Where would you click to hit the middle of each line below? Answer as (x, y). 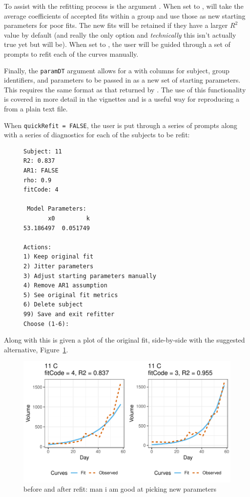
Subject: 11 (43, 151)
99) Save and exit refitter (69, 314)
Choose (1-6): (46, 324)
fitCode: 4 (41, 190)
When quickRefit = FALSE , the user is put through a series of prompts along (121, 125)
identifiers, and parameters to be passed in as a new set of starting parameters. (122, 80)
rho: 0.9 (38, 180)
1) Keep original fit (59, 257)
